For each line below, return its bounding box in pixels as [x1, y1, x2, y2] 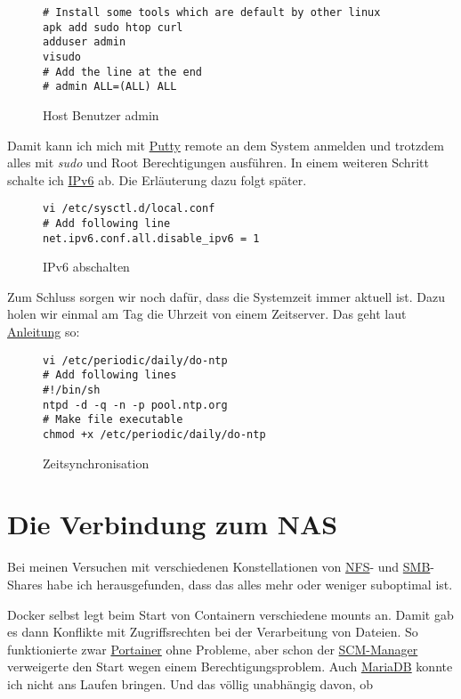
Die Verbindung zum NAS [7, 506, 338, 542]
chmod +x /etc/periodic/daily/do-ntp [43, 427, 266, 441]
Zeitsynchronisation [43, 453, 150, 472]
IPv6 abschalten [43, 257, 130, 276]
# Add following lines [43, 369, 177, 382]
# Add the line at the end [43, 65, 202, 78]
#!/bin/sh [43, 383, 101, 396]
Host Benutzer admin [43, 105, 159, 124]
